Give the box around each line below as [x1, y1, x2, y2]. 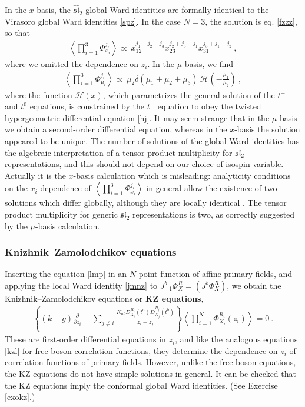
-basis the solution [234, 123, 300, 135]
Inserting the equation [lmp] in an [5, 268, 127, 280]
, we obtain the [227, 279, 281, 291]
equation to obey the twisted [157, 100, 261, 112]
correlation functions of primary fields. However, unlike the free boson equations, [5, 356, 296, 368]
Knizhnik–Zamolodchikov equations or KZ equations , [5, 292, 204, 304]
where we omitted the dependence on [5, 58, 139, 70]
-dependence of [37, 182, 91, 194]
